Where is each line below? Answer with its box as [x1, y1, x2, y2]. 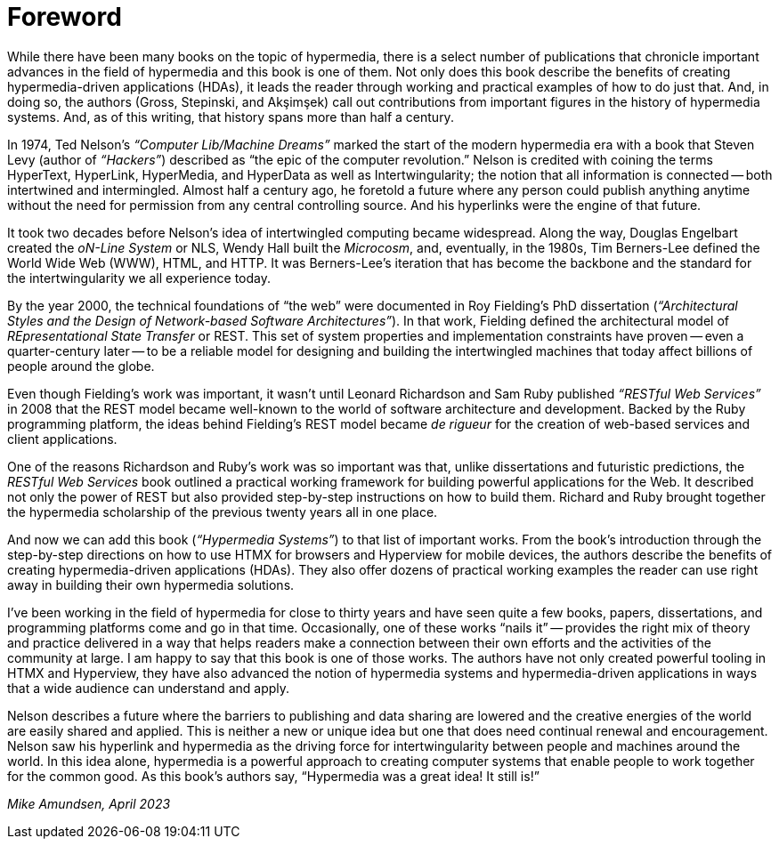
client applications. [7, 431, 118, 447]
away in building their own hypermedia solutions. [7, 576, 295, 592]
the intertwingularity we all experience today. [7, 270, 271, 286]
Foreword [7, 2, 122, 32]
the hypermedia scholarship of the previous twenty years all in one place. [7, 504, 438, 520]
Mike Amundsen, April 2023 [7, 795, 171, 811]
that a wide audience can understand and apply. [7, 680, 290, 696]
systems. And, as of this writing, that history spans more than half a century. [7, 109, 454, 125]
